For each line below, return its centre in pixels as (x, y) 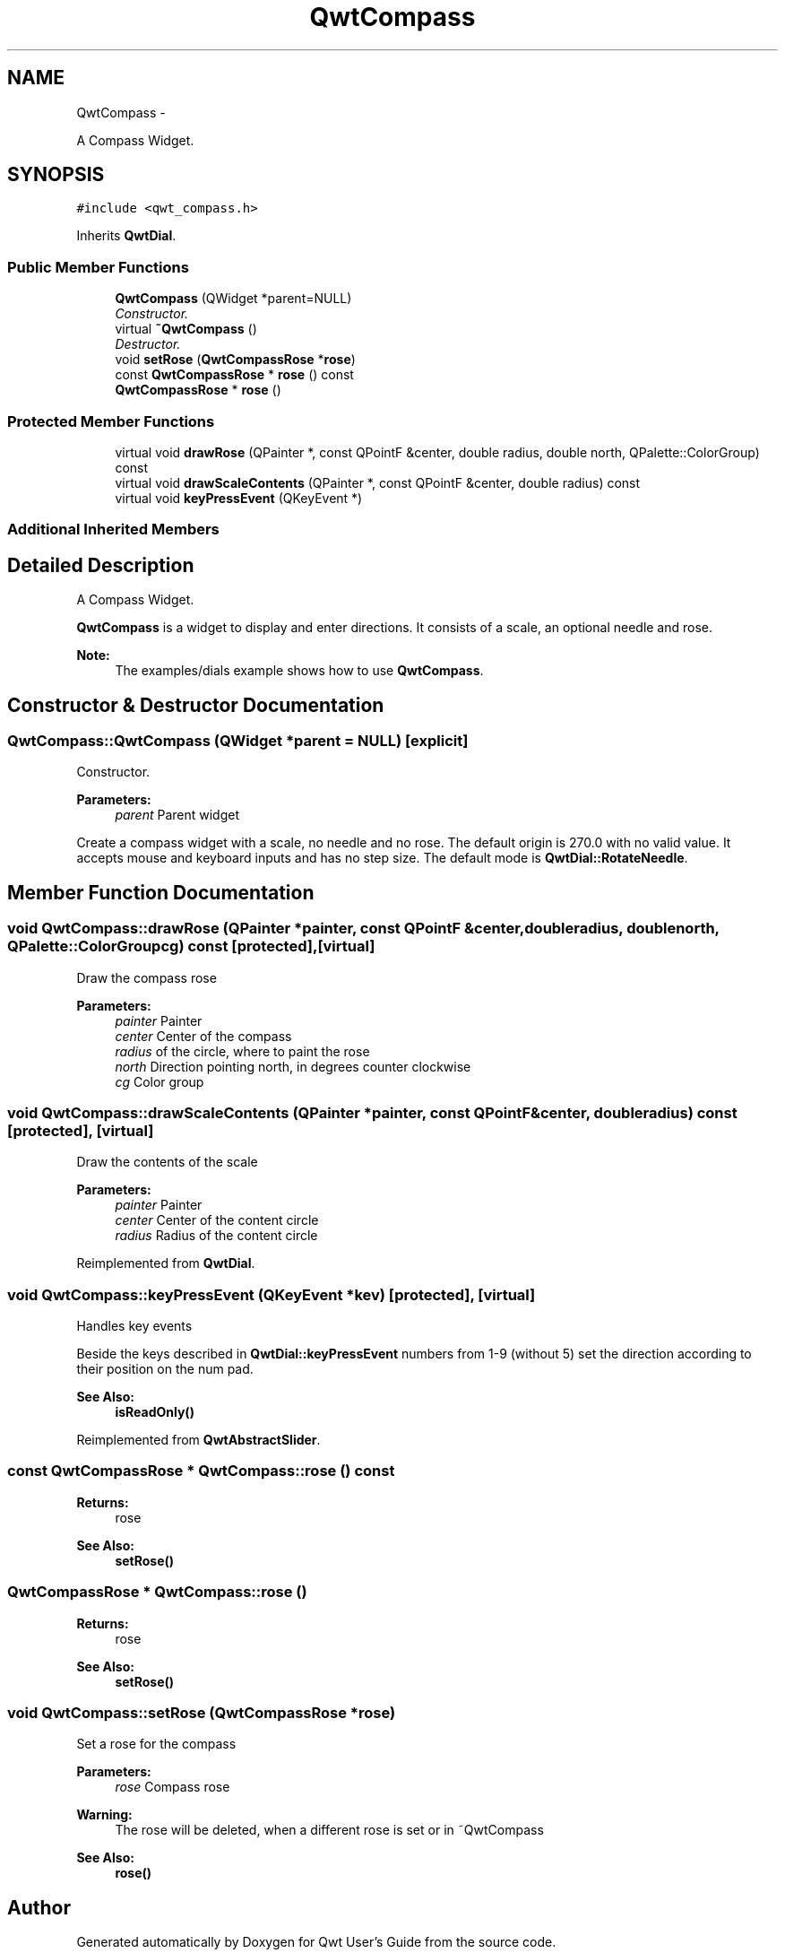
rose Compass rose (173, 1787)
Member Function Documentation (161, 892)
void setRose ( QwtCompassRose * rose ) (235, 360)
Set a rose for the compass (156, 1744)
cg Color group (160, 1081)
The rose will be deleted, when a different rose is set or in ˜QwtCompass (329, 1830)
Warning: (104, 1815)
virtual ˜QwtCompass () (186, 329)
